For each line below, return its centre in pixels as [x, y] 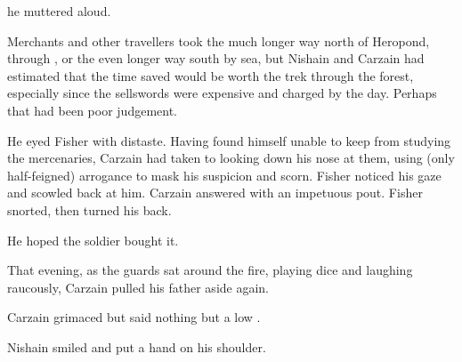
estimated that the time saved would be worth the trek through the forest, [211, 75]
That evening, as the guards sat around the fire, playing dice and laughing [210, 270]
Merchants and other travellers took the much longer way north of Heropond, [219, 40]
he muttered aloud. [59, 11]
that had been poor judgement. [93, 110]
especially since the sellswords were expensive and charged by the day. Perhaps [222, 93]
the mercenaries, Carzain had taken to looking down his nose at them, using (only [231, 158]
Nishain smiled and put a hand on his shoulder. [137, 346]
